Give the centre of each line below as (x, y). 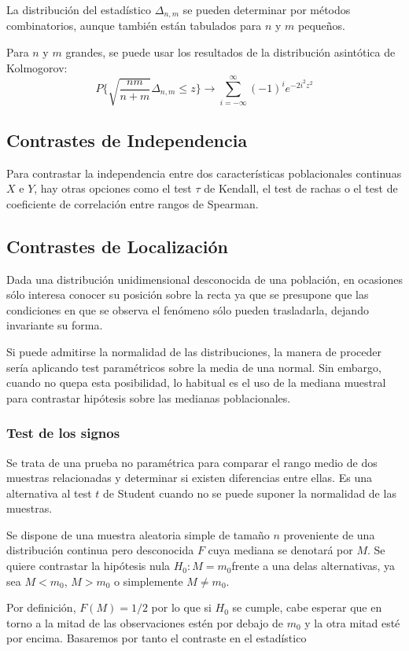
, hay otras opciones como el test (113, 188)
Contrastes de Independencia (127, 140)
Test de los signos (63, 433)
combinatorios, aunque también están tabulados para (134, 26)
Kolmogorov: (37, 67)
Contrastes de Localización (117, 246)
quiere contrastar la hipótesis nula (88, 566)
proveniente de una (329, 534)
